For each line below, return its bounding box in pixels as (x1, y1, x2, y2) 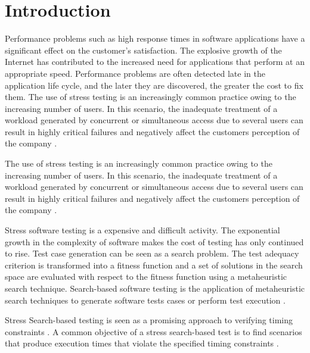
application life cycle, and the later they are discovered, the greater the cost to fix (5, 79, 303, 91)
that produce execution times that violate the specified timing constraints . (5, 337, 279, 349)
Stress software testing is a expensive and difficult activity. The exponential (5, 224, 280, 236)
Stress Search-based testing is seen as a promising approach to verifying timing (5, 314, 293, 326)
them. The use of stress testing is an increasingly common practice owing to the (5, 90, 296, 103)
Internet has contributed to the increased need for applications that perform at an (5, 55, 305, 68)
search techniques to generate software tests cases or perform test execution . (5, 293, 286, 306)
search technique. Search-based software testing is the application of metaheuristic (5, 282, 305, 294)
